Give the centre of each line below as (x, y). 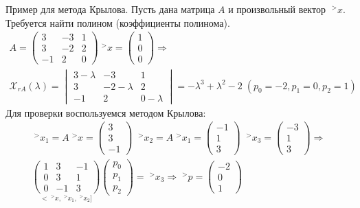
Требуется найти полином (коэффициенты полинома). (118, 22)
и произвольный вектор (277, 9)
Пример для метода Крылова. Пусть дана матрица (110, 9)
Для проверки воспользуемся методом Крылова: (106, 112)
